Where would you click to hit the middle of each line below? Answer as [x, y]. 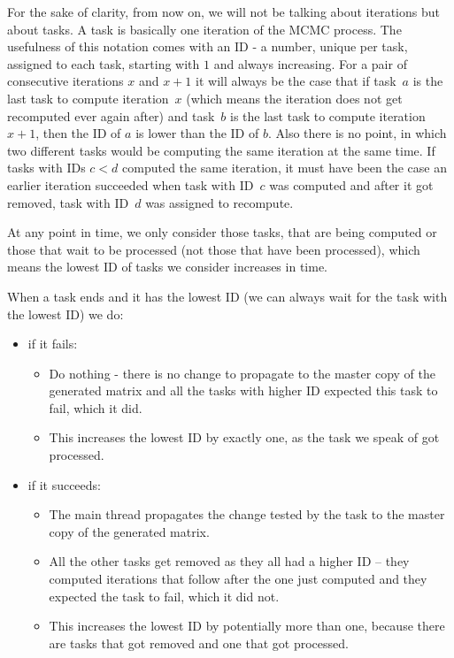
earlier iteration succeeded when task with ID [131, 184]
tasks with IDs [46, 168]
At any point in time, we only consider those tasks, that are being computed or [222, 232]
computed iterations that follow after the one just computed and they [238, 579]
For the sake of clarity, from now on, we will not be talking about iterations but [223, 11]
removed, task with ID [68, 202]
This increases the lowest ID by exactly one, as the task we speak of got [244, 437]
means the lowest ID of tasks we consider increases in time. [167, 267]
